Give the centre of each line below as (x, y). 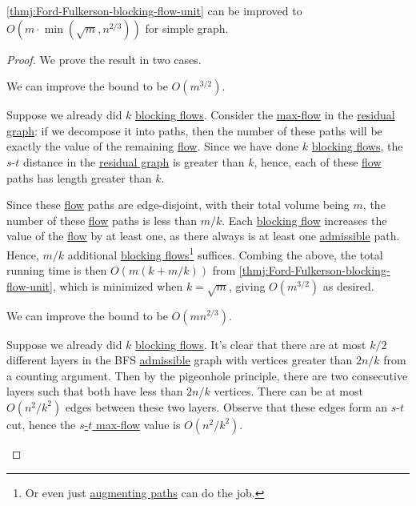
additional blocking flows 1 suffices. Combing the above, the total (225, 253)
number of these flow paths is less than (102, 220)
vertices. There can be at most (288, 391)
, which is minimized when (118, 285)
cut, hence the (41, 424)
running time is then (57, 270)
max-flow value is (138, 424)
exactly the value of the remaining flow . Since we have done (153, 146)
